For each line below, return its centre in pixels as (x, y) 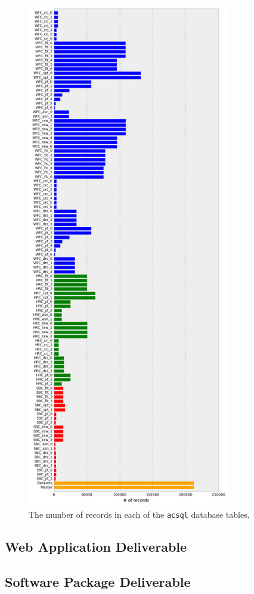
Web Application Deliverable (96, 546)
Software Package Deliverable (98, 581)
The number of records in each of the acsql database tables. (139, 514)
